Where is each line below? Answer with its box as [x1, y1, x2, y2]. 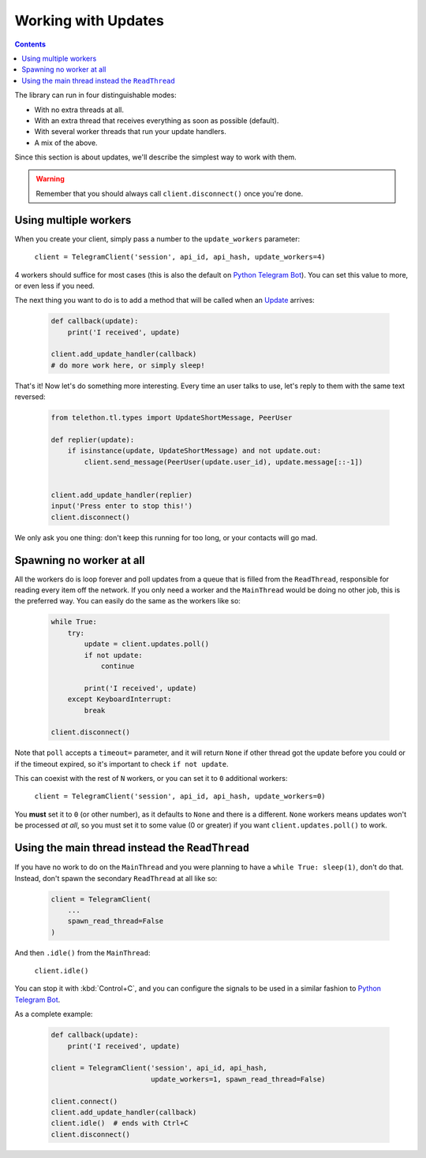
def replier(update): [50, 435, 135, 444]
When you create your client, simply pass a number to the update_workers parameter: [14, 233, 301, 244]
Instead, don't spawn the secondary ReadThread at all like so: [14, 873, 218, 883]
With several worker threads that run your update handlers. [34, 127, 226, 136]
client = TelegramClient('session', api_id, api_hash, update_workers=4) [34, 252, 327, 262]
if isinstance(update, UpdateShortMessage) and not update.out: [67, 446, 322, 455]
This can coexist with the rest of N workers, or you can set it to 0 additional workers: [14, 774, 288, 783]
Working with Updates [14, 12, 165, 29]
